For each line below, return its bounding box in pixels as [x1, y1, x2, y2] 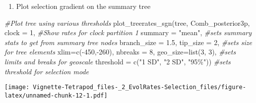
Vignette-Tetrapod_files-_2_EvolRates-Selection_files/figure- [33, 84, 246, 91]
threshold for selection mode [4, 66, 89, 76]
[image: [4, 84, 30, 91]
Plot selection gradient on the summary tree [16, 1, 151, 11]
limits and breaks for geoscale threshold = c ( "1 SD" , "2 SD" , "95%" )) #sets [4, 56, 231, 66]
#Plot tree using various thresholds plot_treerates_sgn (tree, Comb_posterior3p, [4, 17, 250, 28]
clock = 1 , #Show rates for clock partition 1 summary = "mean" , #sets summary [4, 27, 252, 38]
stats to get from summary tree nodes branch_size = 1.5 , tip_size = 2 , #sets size [4, 37, 252, 47]
